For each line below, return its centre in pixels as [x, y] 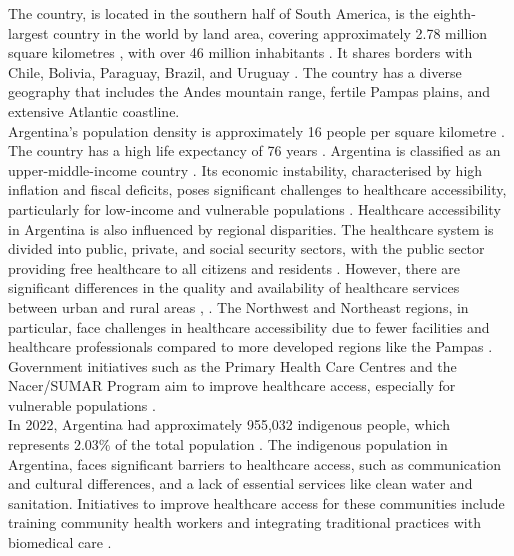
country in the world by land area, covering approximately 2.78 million [270, 32]
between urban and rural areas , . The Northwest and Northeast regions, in [238, 306]
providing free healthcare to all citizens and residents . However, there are [234, 267]
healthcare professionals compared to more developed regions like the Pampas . [250, 346]
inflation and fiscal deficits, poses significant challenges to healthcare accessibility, [257, 189]
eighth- [454, 13]
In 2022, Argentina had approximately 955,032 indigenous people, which [229, 424]
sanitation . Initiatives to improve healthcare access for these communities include [256, 502]
